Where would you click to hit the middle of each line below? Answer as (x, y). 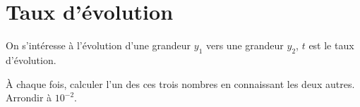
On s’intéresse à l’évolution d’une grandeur (98, 45)
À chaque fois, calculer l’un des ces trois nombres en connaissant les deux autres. (180, 83)
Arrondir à (29, 97)
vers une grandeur (245, 45)
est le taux (331, 45)
